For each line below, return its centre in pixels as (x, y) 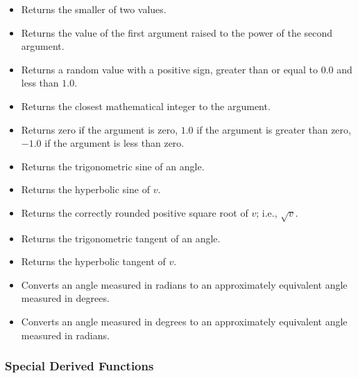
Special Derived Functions (79, 366)
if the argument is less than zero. (114, 143)
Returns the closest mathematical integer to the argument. (146, 106)
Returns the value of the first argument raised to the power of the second (177, 32)
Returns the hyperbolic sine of (85, 189)
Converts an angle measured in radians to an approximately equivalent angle (184, 284)
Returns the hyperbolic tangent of (93, 261)
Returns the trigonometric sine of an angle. (113, 166)
